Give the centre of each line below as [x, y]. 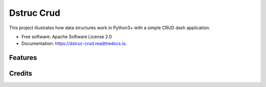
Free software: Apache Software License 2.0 [67, 37]
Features [23, 58]
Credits [21, 73]
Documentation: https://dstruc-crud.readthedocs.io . [74, 43]
